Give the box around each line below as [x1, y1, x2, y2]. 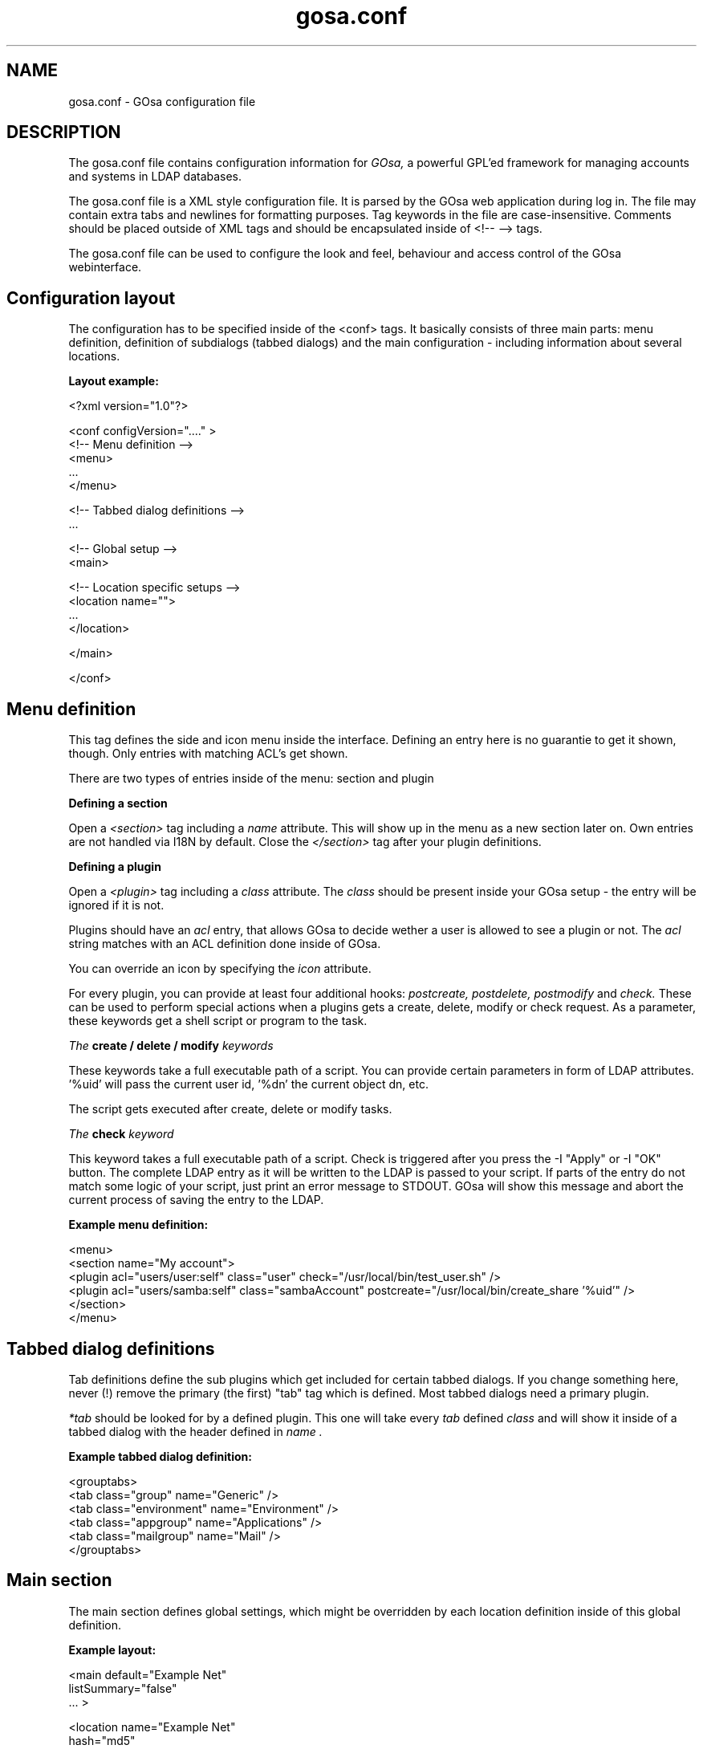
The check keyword [68, 1127, 174, 1141]
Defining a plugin [68, 860, 161, 874]
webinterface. [68, 260, 142, 275]
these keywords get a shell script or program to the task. [68, 1014, 368, 1028]
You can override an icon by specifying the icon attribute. [68, 962, 372, 976]
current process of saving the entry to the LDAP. [68, 1193, 324, 1207]
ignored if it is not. [68, 898, 165, 913]
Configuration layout [6, 287, 176, 308]
